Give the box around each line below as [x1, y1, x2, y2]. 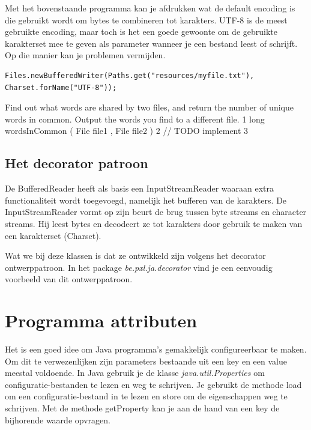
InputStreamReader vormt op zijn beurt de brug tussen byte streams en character [5, 205, 307, 218]
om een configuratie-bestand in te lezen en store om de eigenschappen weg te [5, 390, 288, 402]
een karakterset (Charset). [5, 229, 101, 241]
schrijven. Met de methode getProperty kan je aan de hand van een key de [5, 401, 280, 414]
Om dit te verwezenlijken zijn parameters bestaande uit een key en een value [5, 354, 287, 367]
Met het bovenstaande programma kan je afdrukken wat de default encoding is [5, 2, 295, 14]
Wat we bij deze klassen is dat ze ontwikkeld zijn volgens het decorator [5, 249, 266, 262]
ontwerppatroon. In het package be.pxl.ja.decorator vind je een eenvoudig [5, 261, 273, 273]
